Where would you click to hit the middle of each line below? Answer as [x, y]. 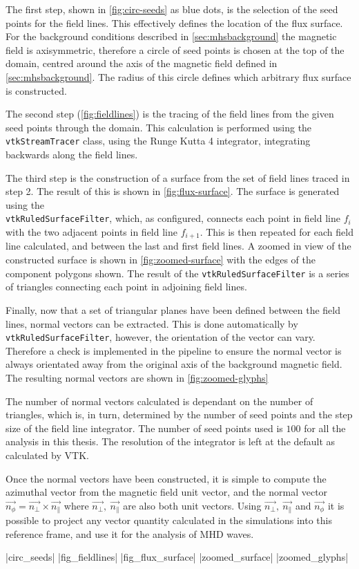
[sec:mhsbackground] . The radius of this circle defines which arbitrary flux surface [178, 76]
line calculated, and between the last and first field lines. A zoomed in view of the [178, 246]
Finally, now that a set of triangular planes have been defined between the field [173, 309]
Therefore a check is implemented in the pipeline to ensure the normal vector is [174, 350]
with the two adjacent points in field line [91, 232]
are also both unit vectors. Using [192, 505]
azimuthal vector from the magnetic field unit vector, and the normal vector [167, 492]
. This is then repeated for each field [276, 232]
